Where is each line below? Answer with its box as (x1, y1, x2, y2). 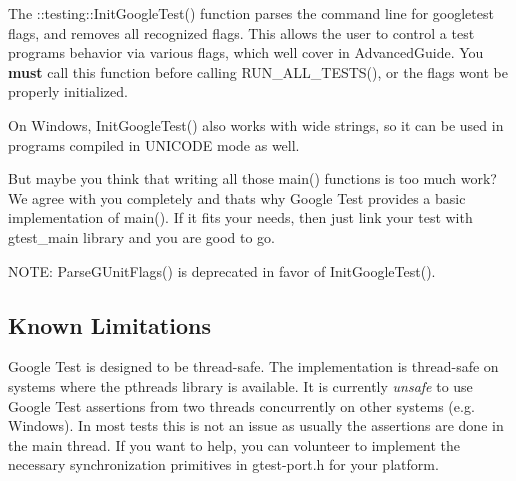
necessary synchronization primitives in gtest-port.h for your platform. (8, 454, 439, 475)
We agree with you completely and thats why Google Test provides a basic (8, 187, 466, 208)
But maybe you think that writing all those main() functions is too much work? (8, 168, 497, 189)
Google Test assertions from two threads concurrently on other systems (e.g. (8, 395, 475, 416)
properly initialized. (8, 81, 128, 102)
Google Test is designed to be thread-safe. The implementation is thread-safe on (8, 356, 499, 377)
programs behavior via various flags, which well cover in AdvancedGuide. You (8, 42, 484, 63)
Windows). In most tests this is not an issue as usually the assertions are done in (8, 415, 504, 436)
